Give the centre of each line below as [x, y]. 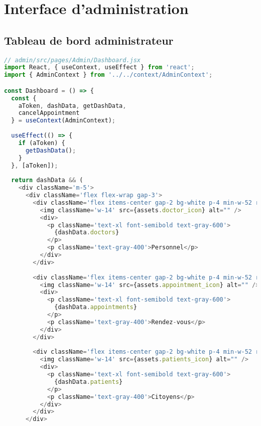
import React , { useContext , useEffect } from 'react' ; [99, 67]
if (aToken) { [42, 143]
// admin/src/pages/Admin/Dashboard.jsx [73, 60]
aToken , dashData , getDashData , [72, 106]
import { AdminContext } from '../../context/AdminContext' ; [108, 75]
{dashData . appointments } [96, 307]
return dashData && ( [47, 180]
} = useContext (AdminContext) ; [63, 121]
